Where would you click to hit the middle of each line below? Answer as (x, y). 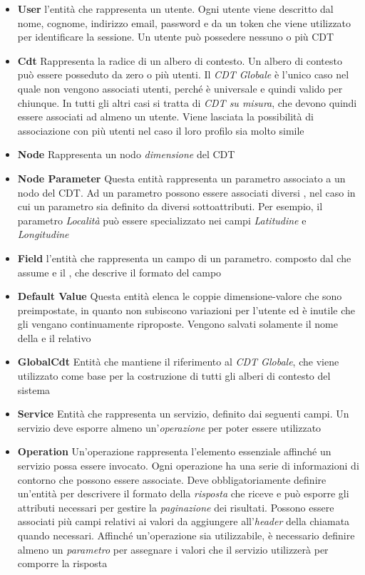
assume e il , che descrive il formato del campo (119, 272)
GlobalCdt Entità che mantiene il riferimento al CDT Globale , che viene (178, 362)
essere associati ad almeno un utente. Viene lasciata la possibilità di (165, 116)
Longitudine (43, 234)
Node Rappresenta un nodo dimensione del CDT (126, 154)
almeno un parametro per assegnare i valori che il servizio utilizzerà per (173, 549)
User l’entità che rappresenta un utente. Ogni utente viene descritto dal (175, 9)
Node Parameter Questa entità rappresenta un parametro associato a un (181, 178)
